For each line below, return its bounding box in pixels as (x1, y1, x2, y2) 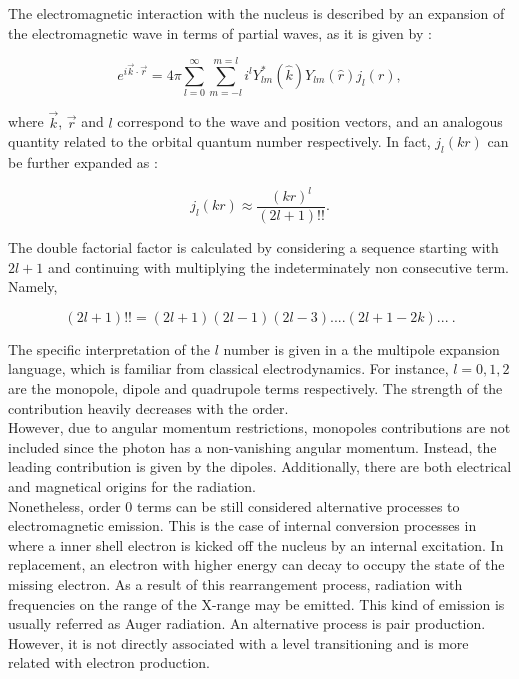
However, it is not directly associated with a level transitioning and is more (8, 632, 469, 653)
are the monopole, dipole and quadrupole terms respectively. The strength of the (8, 378, 503, 399)
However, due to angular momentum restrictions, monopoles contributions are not (8, 417, 511, 438)
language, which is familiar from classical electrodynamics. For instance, (8, 358, 449, 379)
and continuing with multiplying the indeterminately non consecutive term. (47, 256, 510, 277)
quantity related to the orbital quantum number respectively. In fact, (8, 131, 431, 152)
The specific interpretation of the (8, 338, 210, 359)
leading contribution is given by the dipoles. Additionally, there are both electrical (8, 456, 512, 477)
